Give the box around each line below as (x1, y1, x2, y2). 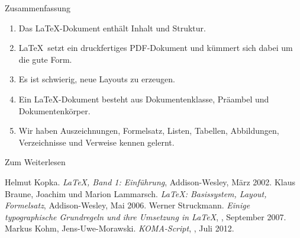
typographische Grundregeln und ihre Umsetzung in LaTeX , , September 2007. (5, 210, 286, 223)
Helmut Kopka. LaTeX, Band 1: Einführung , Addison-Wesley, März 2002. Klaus (5, 175, 295, 188)
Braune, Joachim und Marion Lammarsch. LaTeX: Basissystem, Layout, (5, 187, 267, 200)
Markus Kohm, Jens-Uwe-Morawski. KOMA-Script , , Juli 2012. (5, 222, 234, 234)
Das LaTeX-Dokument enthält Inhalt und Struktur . (18, 21, 206, 34)
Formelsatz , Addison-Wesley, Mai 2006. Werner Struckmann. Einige (5, 199, 250, 211)
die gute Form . (18, 53, 72, 65)
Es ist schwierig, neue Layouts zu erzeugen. (18, 73, 175, 85)
